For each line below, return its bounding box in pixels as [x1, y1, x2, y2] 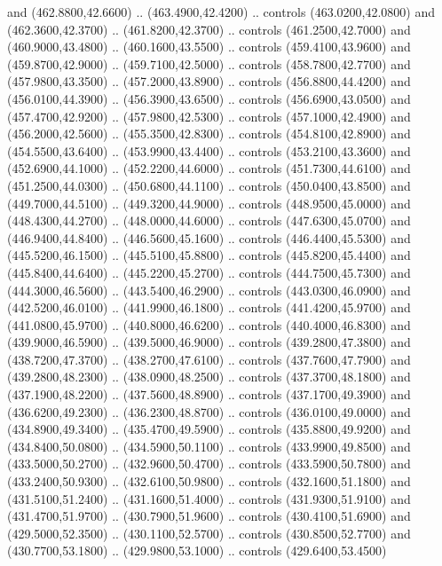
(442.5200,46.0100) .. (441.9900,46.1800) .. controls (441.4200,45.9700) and [7, 298, 411, 317]
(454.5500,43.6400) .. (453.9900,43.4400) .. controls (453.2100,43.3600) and [7, 141, 411, 160]
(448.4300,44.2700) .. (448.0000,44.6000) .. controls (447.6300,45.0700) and [7, 211, 411, 230]
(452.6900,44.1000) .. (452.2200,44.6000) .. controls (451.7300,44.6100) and [7, 159, 411, 177]
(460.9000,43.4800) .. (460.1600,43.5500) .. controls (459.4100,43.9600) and [7, 37, 411, 56]
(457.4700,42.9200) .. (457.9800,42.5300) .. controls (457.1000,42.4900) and [7, 106, 411, 125]
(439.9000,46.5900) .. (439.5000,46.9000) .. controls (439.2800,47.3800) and [7, 333, 411, 351]
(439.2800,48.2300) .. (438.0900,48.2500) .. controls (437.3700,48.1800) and [7, 367, 411, 386]
